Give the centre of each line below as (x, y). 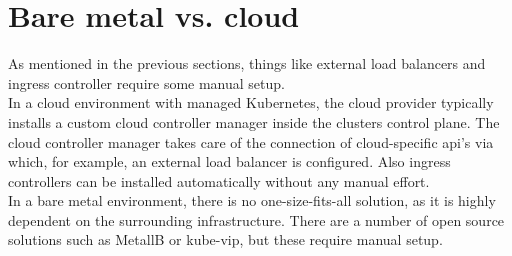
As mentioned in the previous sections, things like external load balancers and (247, 63)
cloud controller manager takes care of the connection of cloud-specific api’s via (251, 141)
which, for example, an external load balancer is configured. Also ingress (229, 161)
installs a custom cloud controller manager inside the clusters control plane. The (254, 121)
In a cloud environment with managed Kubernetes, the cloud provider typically (251, 102)
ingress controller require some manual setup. (146, 82)
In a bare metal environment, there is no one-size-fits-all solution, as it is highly (252, 200)
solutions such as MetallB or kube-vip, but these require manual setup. (225, 239)
